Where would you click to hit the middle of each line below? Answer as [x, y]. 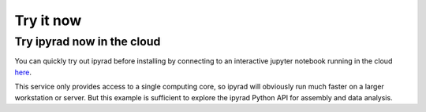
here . [23, 72]
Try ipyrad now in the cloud [88, 42]
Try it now [48, 20]
